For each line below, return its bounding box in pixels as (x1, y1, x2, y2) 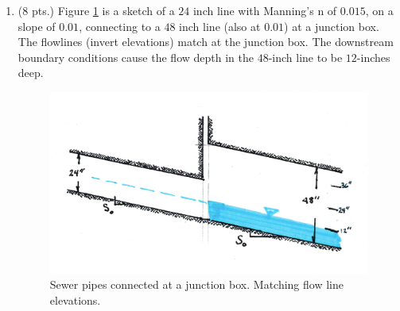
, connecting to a (79, 17, 161, 34)
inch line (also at (179, 17, 261, 34)
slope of (17, 17, 56, 34)
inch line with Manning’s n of (192, 2, 337, 18)
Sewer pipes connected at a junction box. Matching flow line (49, 276, 344, 293)
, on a (365, 2, 394, 18)
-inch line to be (268, 48, 343, 65)
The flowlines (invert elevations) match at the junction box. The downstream (17, 33, 394, 50)
